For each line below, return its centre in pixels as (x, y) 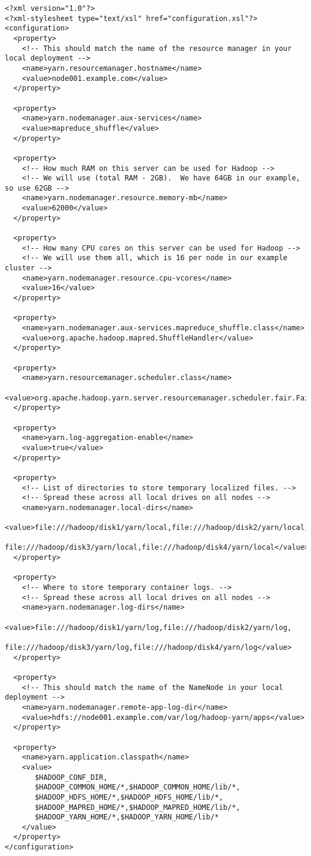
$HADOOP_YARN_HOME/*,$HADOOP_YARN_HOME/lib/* (127, 817)
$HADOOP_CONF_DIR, (71, 777)
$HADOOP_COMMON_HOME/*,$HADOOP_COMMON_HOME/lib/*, (138, 787)
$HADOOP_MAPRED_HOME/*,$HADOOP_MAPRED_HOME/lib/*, (138, 807)
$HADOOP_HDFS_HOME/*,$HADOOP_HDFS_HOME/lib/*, (129, 797)
